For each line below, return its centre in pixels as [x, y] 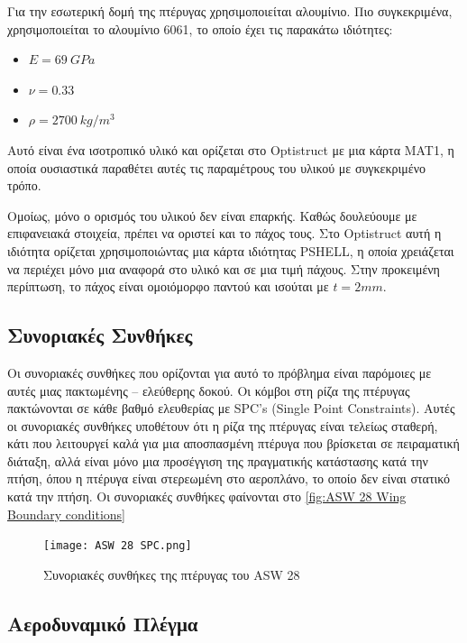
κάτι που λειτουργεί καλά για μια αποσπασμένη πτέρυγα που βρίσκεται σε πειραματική [233, 443]
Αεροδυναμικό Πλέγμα [103, 623]
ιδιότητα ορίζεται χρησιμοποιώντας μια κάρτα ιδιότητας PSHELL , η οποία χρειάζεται [231, 250]
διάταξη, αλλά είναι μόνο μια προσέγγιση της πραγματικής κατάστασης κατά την [218, 460]
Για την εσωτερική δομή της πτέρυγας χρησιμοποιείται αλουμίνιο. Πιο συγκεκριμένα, [230, 11]
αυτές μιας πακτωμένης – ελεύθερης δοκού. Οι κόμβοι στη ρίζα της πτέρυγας [209, 390]
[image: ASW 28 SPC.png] [118, 546]
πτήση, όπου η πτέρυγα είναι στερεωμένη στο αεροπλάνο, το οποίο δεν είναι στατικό [229, 478]
